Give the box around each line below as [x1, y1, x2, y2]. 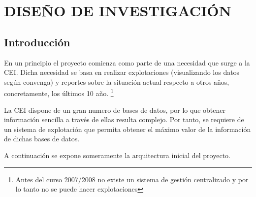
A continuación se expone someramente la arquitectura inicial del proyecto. [4, 150, 230, 160]
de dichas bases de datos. [4, 133, 80, 144]
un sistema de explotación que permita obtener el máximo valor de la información [4, 124, 251, 134]
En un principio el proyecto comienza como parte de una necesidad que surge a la [4, 57, 250, 67]
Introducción [4, 34, 70, 49]
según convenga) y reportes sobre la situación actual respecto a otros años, [4, 76, 229, 87]
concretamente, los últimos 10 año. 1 [4, 87, 114, 98]
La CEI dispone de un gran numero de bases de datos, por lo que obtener [4, 104, 226, 115]
